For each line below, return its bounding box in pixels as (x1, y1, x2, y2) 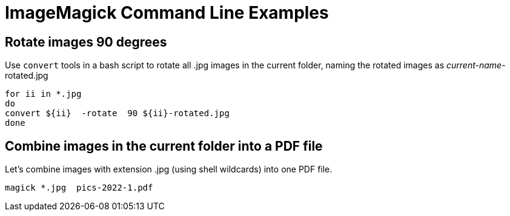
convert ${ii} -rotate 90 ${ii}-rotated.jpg (5, 108, 230, 119)
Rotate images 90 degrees (5, 34, 167, 50)
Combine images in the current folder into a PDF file (5, 138, 323, 154)
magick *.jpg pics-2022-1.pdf (5, 183, 153, 193)
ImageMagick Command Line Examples (5, 2, 329, 23)
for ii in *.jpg (5, 89, 82, 99)
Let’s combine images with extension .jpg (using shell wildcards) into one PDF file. (5, 164, 333, 175)
